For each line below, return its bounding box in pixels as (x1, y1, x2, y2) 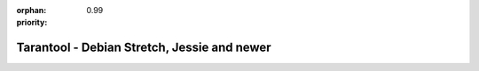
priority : (16, 18, 48, 28)
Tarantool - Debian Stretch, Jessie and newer (16, 40, 271, 55)
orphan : (16, 5, 47, 15)
